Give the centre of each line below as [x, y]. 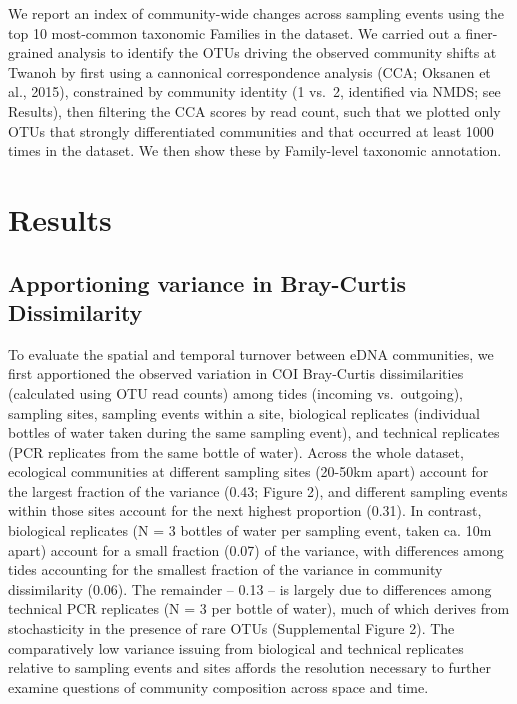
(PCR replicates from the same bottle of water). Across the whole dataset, [236, 451]
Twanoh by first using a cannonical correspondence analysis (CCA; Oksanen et [249, 71]
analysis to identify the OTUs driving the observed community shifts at [277, 52]
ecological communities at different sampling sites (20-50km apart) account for [248, 471]
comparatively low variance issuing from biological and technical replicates [236, 647]
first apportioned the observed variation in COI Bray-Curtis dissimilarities [236, 373]
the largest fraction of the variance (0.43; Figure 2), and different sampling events [258, 490]
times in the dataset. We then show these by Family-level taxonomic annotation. [255, 150]
